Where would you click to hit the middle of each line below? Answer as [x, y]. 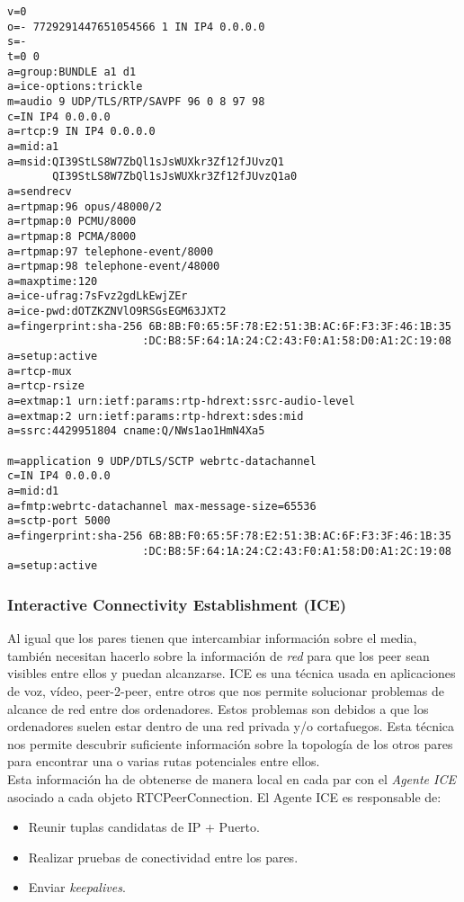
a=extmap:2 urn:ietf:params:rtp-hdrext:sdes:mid [156, 416]
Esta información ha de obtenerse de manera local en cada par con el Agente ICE [232, 778]
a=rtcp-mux [40, 371]
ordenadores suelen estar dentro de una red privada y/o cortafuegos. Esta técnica [231, 726]
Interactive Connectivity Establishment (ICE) [177, 604]
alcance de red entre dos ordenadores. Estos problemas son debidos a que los [218, 708]
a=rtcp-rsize [46, 386]
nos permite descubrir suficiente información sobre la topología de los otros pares [230, 743]
